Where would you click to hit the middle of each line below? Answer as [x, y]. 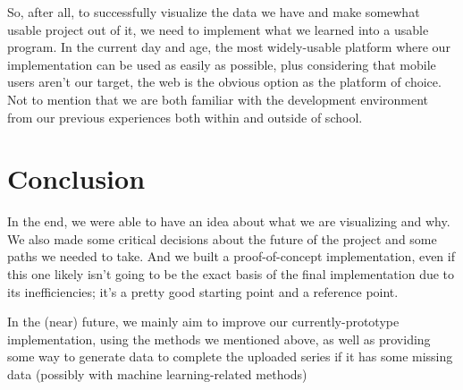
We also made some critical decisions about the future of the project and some [222, 238]
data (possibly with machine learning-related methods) [157, 374]
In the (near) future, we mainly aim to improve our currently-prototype [203, 322]
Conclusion [76, 178]
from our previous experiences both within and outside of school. [185, 117]
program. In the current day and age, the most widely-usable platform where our [229, 47]
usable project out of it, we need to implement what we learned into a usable [218, 29]
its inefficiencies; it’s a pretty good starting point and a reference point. [203, 291]
